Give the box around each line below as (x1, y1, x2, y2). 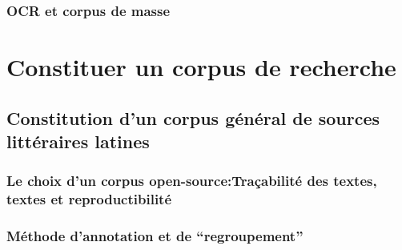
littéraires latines (6, 129, 150, 153)
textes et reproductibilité (6, 189, 172, 209)
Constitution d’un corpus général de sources (6, 105, 380, 130)
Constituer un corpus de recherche (6, 50, 396, 83)
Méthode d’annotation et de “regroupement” (6, 226, 304, 246)
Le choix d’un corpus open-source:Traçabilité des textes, (6, 171, 377, 191)
